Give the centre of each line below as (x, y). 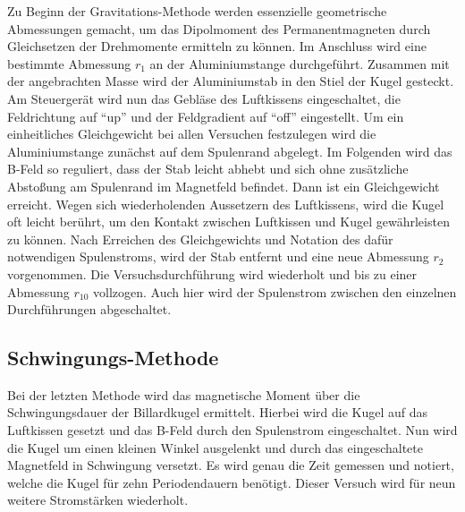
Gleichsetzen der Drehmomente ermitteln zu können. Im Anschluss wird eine (217, 46)
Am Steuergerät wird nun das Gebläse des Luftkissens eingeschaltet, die (204, 98)
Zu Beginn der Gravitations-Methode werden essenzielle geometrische (197, 11)
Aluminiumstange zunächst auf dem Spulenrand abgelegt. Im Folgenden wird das (230, 151)
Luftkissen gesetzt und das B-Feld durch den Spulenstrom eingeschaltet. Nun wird (232, 430)
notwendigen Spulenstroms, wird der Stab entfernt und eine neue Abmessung (218, 256)
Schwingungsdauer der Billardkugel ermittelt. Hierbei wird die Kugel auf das (218, 412)
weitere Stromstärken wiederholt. (98, 500)
